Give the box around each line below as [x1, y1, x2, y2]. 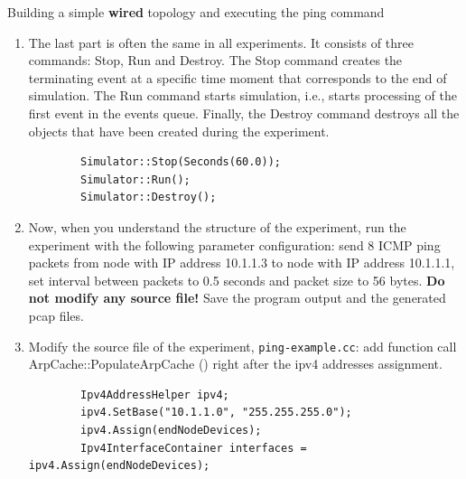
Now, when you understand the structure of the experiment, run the [28, 217, 406, 236]
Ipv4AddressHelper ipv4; [80, 388, 229, 401]
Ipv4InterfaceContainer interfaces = [80, 441, 307, 455]
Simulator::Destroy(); [80, 191, 217, 204]
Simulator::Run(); [80, 173, 191, 186]
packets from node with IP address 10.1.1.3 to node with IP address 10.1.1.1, [28, 253, 455, 272]
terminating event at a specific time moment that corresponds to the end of [28, 68, 447, 87]
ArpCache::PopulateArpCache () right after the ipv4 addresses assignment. [28, 354, 443, 373]
